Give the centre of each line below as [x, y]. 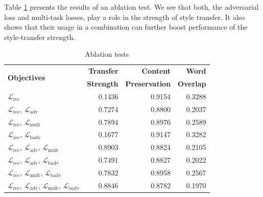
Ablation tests [107, 54]
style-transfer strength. [40, 37]
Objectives [27, 77]
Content [156, 71]
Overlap [192, 84]
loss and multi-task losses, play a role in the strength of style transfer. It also [125, 17]
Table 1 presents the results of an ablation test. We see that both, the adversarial [131, 7]
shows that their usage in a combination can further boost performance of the [126, 27]
